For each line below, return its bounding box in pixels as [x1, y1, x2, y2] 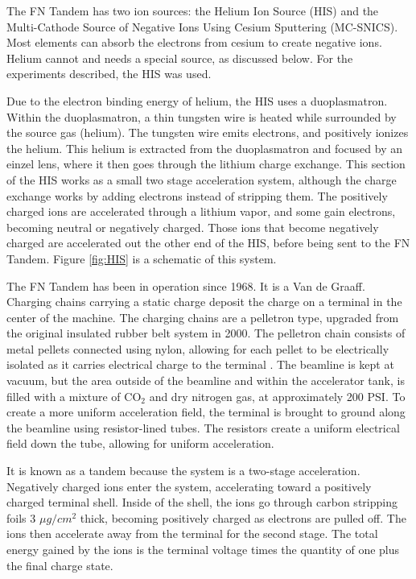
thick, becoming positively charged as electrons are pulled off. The [80, 509, 406, 526]
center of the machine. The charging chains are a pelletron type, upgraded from [6, 308, 399, 325]
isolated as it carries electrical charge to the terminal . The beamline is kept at [6, 356, 394, 373]
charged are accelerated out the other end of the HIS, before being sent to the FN [6, 234, 410, 251]
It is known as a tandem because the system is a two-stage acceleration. [6, 462, 360, 479]
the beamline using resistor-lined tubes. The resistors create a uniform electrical [6, 419, 400, 436]
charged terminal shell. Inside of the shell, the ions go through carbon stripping [6, 494, 397, 511]
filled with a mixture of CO [6, 387, 142, 404]
